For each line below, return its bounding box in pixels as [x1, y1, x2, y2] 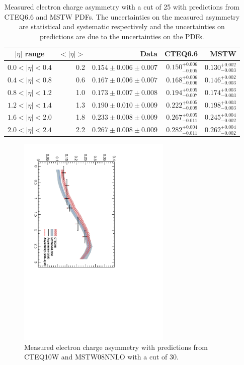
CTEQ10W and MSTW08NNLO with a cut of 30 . [24, 351, 179, 362]
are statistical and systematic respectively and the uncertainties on [19, 21, 225, 32]
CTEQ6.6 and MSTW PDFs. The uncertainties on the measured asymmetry [4, 11, 240, 22]
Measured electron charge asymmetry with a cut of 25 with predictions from [4, 2, 239, 12]
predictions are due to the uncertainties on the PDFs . [39, 31, 204, 41]
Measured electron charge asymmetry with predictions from [24, 341, 208, 352]
